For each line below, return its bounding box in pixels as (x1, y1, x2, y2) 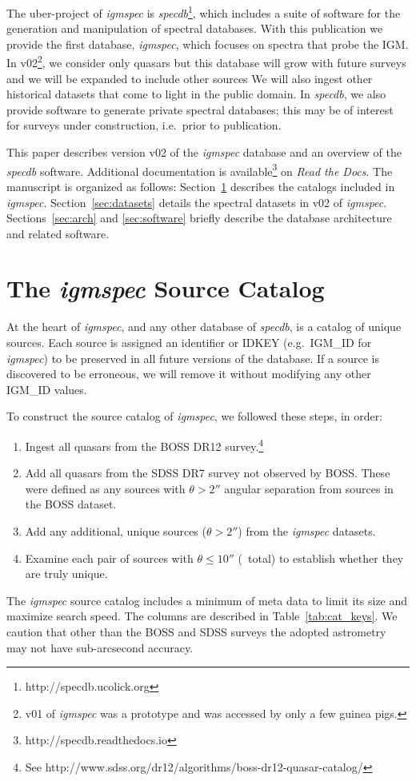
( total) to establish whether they (238, 549, 404, 566)
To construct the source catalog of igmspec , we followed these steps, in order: (6, 408, 383, 424)
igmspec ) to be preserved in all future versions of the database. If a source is (6, 349, 379, 366)
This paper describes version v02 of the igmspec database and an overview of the (6, 144, 402, 161)
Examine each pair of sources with (25, 549, 194, 566)
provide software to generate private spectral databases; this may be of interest (6, 101, 394, 118)
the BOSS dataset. (25, 496, 117, 512)
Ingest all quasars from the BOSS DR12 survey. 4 (25, 435, 264, 454)
